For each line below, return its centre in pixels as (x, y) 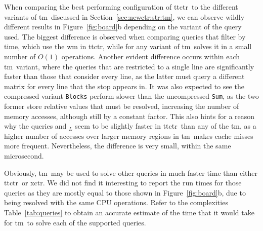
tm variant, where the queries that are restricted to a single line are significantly (129, 66)
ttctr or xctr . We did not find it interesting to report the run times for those (123, 183)
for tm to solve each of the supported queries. (75, 222)
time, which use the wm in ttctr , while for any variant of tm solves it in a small (128, 46)
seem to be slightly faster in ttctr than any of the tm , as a (166, 126)
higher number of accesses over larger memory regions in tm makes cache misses (129, 136)
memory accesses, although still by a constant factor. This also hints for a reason (129, 116)
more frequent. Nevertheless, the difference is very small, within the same (118, 146)
